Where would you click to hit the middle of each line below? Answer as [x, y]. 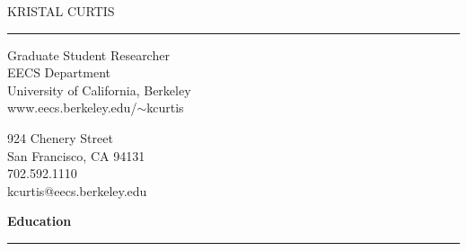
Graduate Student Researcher [88, 54]
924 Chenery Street [60, 137]
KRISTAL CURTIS [61, 11]
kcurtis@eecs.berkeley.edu [77, 190]
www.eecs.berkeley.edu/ [72, 108]
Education [40, 221]
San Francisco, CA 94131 [76, 155]
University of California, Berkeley [99, 90]
